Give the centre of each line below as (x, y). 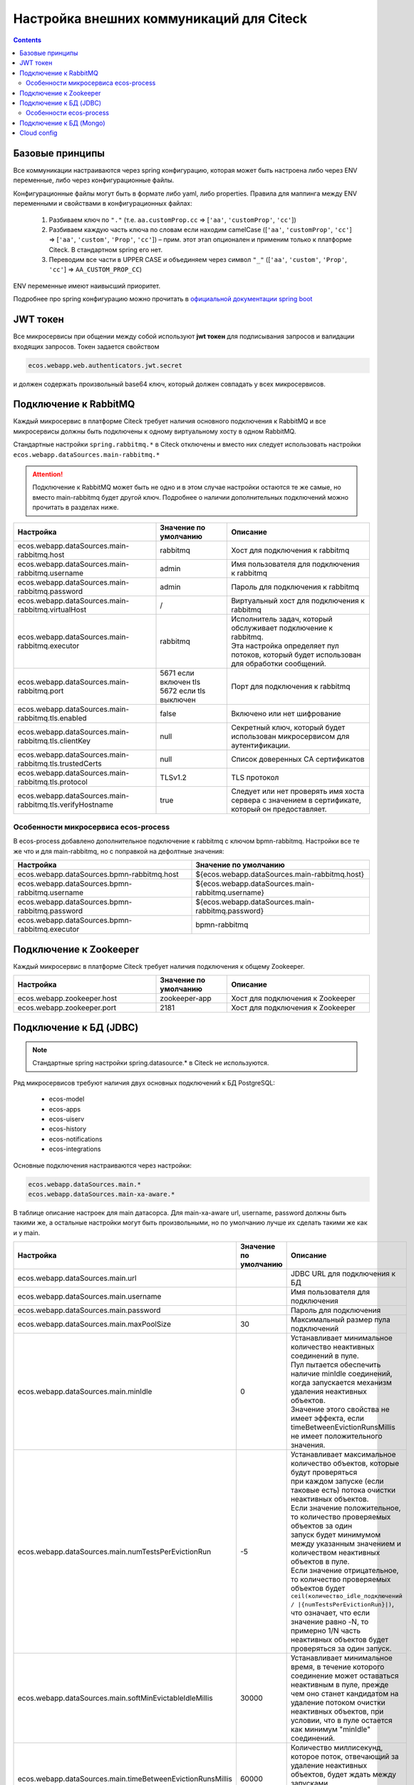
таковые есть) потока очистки (343, 1490)
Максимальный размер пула (341, 1319)
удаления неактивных (328, 1392)
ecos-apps (65, 1109)
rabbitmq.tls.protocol (53, 782)
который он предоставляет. (279, 809)
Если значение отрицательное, (345, 1571)
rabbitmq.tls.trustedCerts (60, 763)
